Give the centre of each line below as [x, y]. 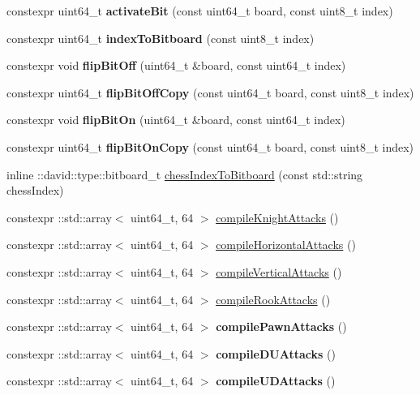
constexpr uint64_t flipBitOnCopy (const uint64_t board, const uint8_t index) [210, 146]
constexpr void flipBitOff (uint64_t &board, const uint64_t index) [176, 65]
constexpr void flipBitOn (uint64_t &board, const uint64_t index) [176, 120]
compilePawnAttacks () [281, 326]
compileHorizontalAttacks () [286, 245]
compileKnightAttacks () [277, 217]
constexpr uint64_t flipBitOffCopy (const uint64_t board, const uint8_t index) [210, 92]
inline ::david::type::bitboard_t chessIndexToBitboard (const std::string [185, 174]
